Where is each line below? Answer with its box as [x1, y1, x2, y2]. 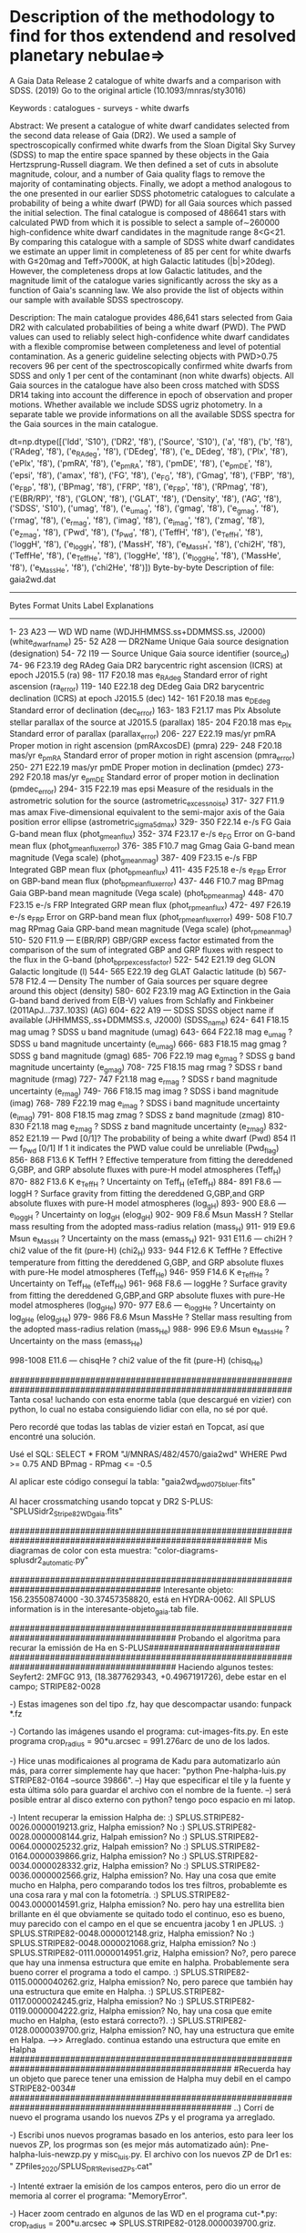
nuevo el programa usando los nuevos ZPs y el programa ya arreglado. [9, 2112, 276, 2123]
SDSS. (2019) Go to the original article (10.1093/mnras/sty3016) [9, 85, 247, 96]
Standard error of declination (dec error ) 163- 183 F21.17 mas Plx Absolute [9, 704, 281, 718]
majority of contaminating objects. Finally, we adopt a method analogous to [9, 178, 292, 189]
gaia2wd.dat [9, 574, 56, 585]
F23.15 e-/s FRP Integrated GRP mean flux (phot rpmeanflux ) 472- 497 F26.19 [9, 900, 291, 913]
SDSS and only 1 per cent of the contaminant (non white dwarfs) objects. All [9, 370, 294, 381]
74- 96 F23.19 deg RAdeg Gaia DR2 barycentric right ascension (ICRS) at [9, 659, 283, 670]
